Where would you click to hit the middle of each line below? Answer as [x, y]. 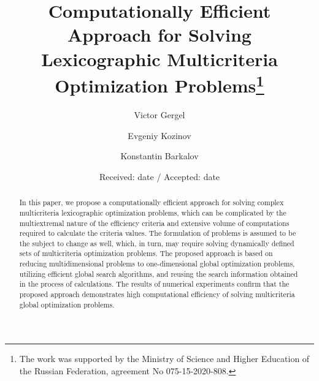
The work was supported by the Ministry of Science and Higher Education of [164, 359]
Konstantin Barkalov [159, 156]
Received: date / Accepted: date [159, 176]
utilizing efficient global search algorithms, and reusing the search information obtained [159, 273]
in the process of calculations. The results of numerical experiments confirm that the [154, 284]
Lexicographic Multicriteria [159, 58]
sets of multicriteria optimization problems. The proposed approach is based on [146, 253]
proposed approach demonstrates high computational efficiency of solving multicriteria [157, 294]
